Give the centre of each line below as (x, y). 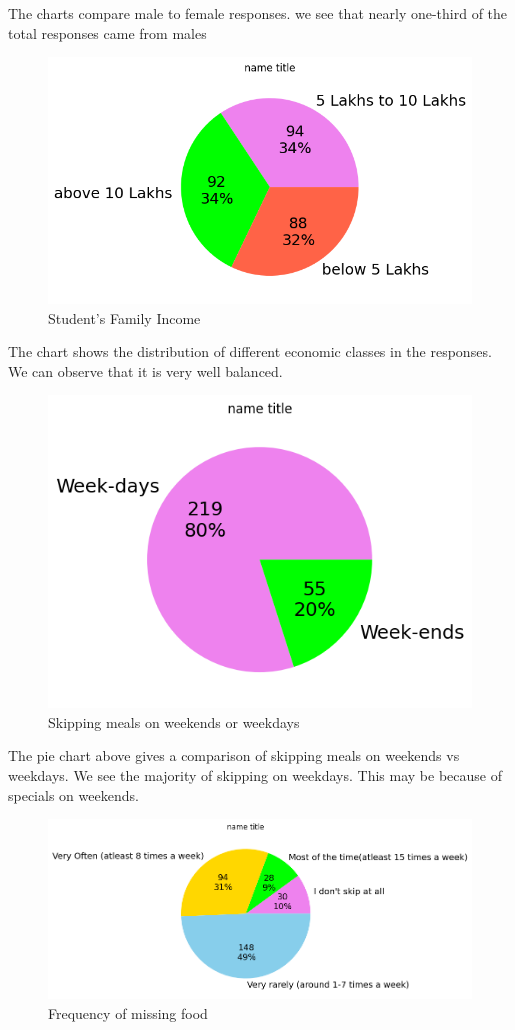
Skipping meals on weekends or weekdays (174, 721)
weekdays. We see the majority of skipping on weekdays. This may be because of (255, 775)
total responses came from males (107, 32)
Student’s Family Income (124, 317)
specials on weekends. (73, 794)
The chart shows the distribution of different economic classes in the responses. (250, 351)
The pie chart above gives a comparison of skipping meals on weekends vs (234, 755)
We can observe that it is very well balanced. (145, 370)
